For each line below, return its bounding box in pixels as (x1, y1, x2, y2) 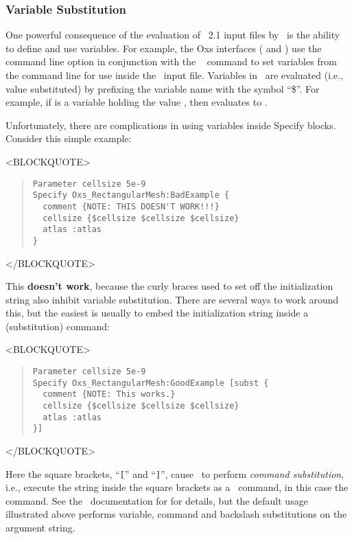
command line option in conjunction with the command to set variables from (5, 54, 337, 69)
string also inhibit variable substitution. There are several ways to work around (5, 292, 339, 306)
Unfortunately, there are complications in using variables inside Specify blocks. (5, 117, 336, 132)
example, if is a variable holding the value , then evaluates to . (5, 95, 268, 109)
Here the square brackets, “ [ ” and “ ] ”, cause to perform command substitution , (5, 466, 344, 481)
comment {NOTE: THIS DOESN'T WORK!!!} (43, 201, 220, 211)
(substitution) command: (5, 319, 110, 333)
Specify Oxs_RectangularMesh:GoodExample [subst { (32, 378, 269, 388)
